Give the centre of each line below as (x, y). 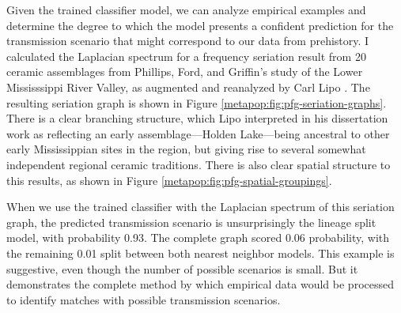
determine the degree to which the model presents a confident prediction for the (200, 25)
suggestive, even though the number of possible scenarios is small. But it (182, 268)
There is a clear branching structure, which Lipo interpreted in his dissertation (197, 118)
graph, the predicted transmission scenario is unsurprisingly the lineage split (191, 222)
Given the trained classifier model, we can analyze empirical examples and (186, 9)
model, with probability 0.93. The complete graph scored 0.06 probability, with (198, 238)
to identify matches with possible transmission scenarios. (144, 299)
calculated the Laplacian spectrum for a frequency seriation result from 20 (186, 56)
